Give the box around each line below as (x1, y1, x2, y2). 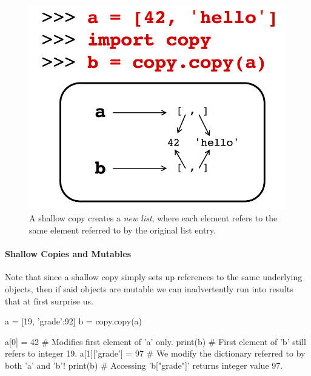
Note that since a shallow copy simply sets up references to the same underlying (5, 270, 303, 283)
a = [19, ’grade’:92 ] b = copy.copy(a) (5, 315, 142, 327)
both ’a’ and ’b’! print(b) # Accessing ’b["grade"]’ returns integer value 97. (5, 359, 283, 372)
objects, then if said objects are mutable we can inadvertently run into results (5, 283, 293, 295)
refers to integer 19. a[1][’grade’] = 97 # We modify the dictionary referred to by (5, 347, 306, 360)
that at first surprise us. (5, 294, 93, 307)
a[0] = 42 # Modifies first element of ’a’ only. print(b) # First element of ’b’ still (5, 335, 306, 347)
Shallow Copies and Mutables (5, 247, 131, 260)
